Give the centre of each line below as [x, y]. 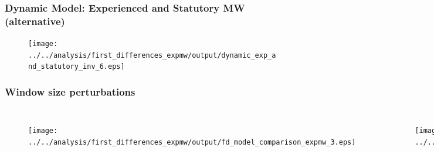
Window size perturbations [70, 92]
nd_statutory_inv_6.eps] [77, 67]
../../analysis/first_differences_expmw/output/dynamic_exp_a [152, 55]
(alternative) [35, 21]
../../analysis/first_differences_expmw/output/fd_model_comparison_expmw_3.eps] [192, 142]
